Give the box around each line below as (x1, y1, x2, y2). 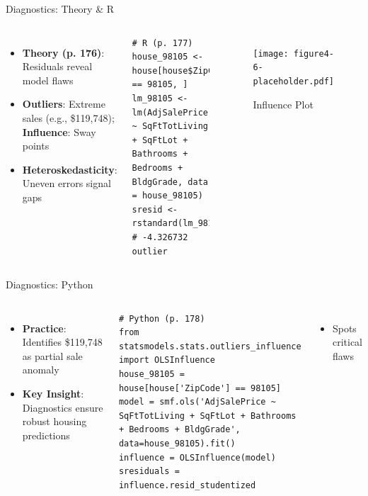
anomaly (22, 362, 59, 377)
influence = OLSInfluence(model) (118, 452, 276, 463)
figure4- (293, 48, 334, 59)
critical (332, 334, 362, 349)
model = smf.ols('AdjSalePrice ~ (118, 397, 276, 407)
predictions (22, 427, 70, 442)
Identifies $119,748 (22, 334, 103, 349)
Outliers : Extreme (22, 96, 105, 111)
